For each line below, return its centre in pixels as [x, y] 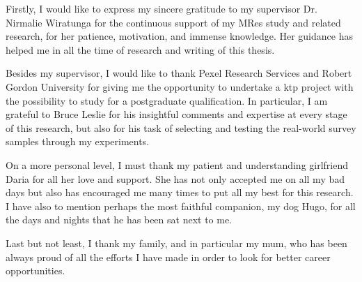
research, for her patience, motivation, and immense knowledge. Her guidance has [179, 36]
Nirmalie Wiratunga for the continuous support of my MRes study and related [173, 22]
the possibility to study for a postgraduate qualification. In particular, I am [167, 100]
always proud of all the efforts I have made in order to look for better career [168, 257]
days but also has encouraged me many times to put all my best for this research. [180, 192]
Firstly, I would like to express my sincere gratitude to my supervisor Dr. [162, 8]
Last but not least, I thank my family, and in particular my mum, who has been [176, 243]
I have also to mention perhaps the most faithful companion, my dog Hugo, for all [181, 206]
